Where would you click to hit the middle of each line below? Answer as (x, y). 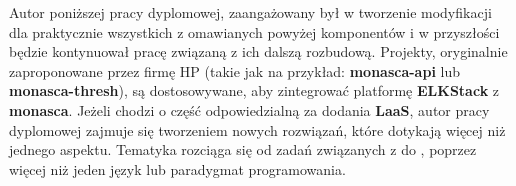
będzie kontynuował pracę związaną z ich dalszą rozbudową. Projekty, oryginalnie (258, 51)
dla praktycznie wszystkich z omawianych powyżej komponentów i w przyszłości (254, 31)
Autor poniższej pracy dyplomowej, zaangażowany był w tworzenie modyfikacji (250, 12)
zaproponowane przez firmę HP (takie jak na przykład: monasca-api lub (234, 70)
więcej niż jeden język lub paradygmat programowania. (177, 168)
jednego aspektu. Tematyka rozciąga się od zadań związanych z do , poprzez (243, 149)
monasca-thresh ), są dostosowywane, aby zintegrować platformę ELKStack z (254, 90)
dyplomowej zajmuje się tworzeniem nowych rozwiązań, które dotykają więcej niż (257, 129)
